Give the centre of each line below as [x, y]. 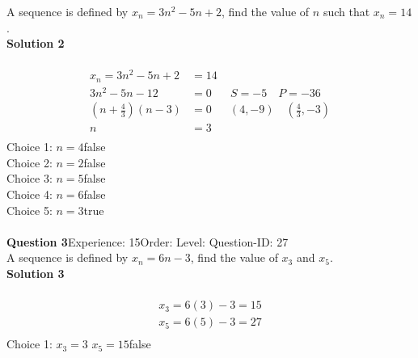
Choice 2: [30, 162]
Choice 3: [30, 178]
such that [346, 11]
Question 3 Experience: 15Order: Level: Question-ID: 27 [148, 241]
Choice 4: [30, 194]
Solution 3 [36, 273]
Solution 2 [36, 43]
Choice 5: [30, 210]
